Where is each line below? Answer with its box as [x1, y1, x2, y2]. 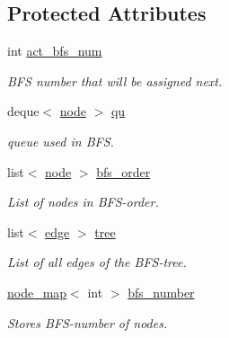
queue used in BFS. [7, 131, 114, 150]
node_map [7, 282, 67, 301]
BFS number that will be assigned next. [7, 71, 223, 90]
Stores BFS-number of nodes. [7, 313, 168, 332]
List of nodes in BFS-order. [7, 192, 159, 211]
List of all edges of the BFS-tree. [7, 253, 187, 271]
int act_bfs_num [7, 41, 102, 60]
